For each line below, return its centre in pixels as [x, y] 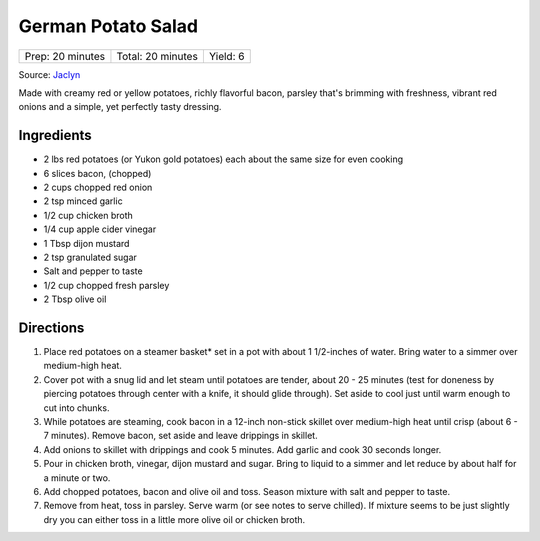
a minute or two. [77, 477]
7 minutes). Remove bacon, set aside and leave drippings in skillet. [181, 436]
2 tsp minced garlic [83, 201]
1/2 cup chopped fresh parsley [106, 285]
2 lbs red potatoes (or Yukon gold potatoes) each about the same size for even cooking [223, 159]
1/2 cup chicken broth [88, 215]
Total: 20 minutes [157, 56]
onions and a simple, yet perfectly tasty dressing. [120, 107]
